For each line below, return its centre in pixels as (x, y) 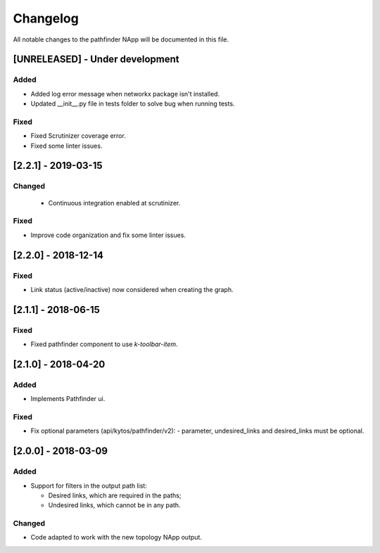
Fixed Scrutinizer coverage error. (78, 136)
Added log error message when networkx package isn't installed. (125, 94)
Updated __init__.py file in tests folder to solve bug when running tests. (133, 104)
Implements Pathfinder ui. (68, 399)
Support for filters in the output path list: (89, 485)
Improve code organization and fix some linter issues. (108, 235)
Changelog (46, 18)
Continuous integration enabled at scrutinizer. (114, 203)
